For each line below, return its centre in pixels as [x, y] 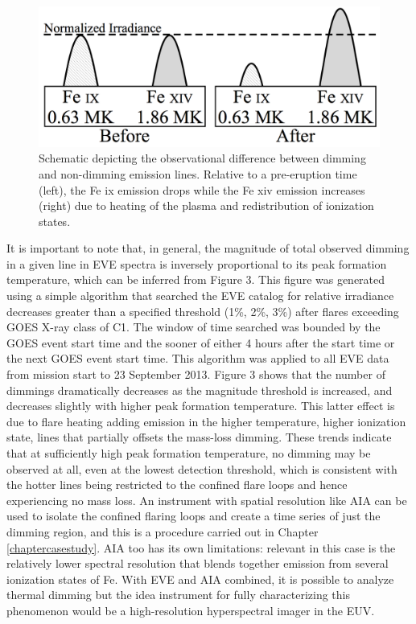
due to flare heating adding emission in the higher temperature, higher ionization [206, 421]
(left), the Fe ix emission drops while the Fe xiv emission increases [202, 189]
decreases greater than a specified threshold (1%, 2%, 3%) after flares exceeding [203, 311]
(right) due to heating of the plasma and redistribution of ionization [206, 205]
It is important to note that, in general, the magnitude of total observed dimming [208, 248]
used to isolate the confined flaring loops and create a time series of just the [194, 516]
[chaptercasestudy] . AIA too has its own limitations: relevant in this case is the [201, 547]
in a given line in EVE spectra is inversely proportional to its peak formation [197, 263]
